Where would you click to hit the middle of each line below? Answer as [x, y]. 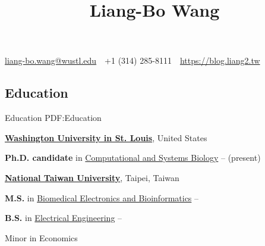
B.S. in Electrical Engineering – [64, 218]
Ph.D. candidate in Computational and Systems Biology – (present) [133, 158]
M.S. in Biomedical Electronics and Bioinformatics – [102, 197]
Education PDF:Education [53, 118]
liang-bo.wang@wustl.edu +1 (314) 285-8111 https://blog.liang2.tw [132, 60]
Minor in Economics [41, 237]
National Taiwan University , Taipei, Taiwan [92, 177]
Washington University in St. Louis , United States [106, 137]
